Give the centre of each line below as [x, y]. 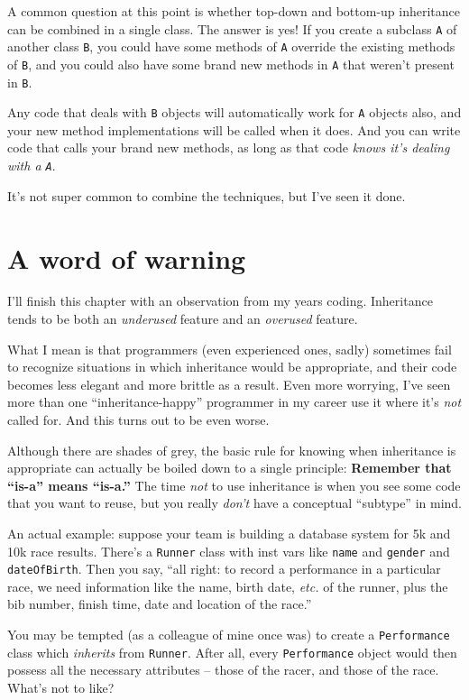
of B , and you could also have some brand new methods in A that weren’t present [231, 64]
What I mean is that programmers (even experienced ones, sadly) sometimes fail [230, 349]
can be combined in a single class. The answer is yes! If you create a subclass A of [232, 28]
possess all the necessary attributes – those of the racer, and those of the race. [223, 670]
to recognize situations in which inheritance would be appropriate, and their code [232, 367]
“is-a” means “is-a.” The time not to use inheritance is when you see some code [234, 485]
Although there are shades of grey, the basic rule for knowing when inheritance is [232, 450]
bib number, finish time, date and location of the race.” [160, 604]
